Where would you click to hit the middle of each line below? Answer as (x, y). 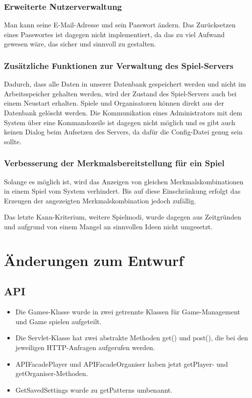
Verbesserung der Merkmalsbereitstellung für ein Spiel (114, 163)
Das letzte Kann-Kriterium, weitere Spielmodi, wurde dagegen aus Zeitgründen (123, 217)
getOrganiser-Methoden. (52, 373)
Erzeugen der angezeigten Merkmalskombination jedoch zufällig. (100, 200)
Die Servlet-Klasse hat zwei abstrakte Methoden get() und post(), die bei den (132, 338)
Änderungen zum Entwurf (94, 260)
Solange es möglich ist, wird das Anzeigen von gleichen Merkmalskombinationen (124, 181)
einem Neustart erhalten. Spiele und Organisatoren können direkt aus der (114, 103)
